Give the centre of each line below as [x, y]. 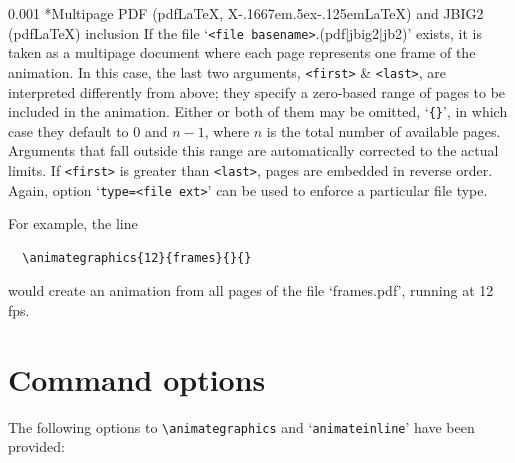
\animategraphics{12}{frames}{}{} [137, 257]
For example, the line [73, 223]
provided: [36, 446]
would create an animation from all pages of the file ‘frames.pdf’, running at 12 [251, 290]
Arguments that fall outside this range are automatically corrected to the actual [253, 150]
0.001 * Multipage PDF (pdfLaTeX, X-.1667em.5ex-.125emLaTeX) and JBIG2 [246, 13]
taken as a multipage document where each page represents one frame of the [242, 52]
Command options [137, 378]
